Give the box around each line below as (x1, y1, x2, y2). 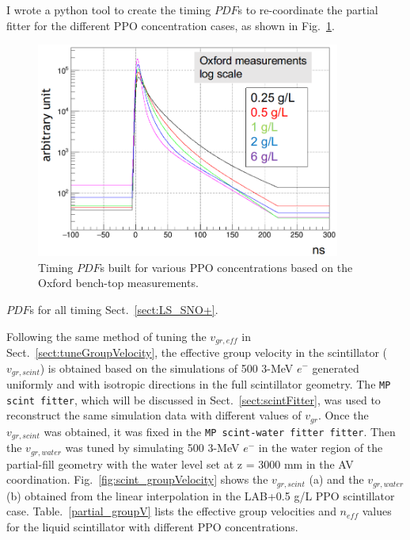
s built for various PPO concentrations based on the (100, 259, 353, 275)
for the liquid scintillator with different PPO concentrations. (6, 518, 298, 534)
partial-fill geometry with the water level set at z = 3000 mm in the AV (6, 455, 354, 472)
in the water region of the (258, 439, 383, 456)
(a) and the (309, 471, 364, 488)
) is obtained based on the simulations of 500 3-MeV (40, 359, 294, 376)
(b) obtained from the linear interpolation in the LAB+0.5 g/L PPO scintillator (6, 487, 395, 504)
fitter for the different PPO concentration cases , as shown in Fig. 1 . (6, 17, 335, 33)
